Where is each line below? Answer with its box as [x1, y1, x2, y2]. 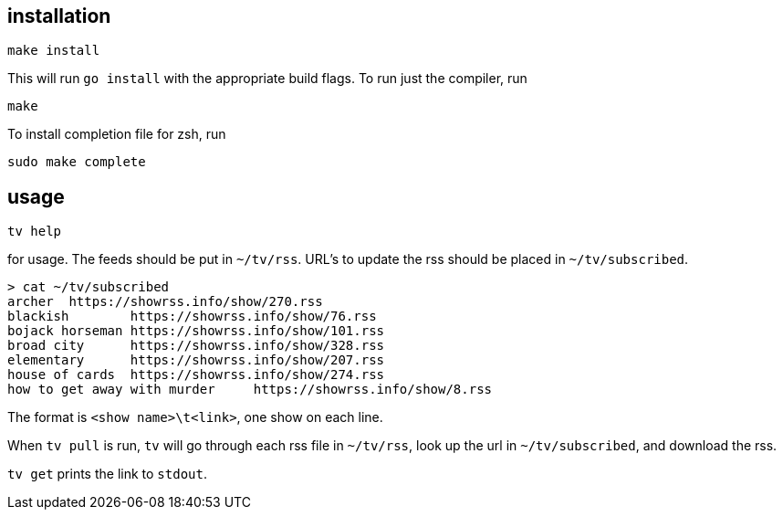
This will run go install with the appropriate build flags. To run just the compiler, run [7, 70, 527, 87]
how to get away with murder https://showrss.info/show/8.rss [7, 382, 493, 397]
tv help [7, 224, 62, 239]
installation [7, 5, 111, 27]
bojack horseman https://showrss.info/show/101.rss [7, 323, 385, 339]
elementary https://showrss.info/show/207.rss [7, 353, 385, 368]
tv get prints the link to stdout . [7, 466, 207, 482]
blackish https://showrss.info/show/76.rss [7, 309, 377, 324]
